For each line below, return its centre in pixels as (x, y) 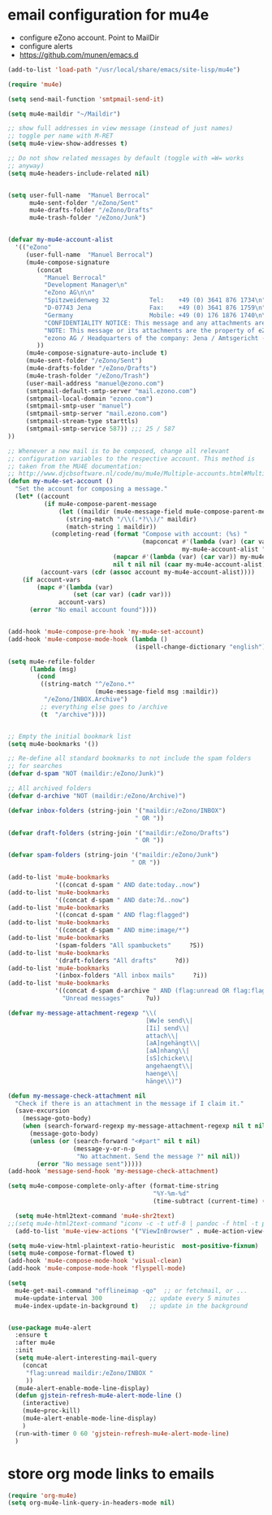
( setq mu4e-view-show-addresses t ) (68, 144)
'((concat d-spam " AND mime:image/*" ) (122, 930)
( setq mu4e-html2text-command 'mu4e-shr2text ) (95, 1216)
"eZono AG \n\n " (69, 293)
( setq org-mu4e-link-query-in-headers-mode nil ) (91, 1503)
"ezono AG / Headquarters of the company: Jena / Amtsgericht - (155, 338)
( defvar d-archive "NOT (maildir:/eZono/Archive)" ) (97, 796)
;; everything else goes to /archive (104, 707)
